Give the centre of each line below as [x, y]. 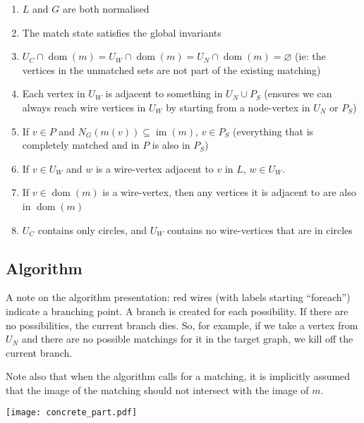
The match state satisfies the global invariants [122, 32]
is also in [171, 145]
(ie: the [310, 56]
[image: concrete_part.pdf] [72, 413]
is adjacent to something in [164, 93]
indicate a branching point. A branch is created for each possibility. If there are [177, 311]
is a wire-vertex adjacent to [154, 168]
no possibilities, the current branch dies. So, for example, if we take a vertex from [182, 325]
